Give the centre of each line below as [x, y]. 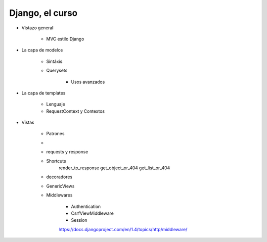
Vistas [28, 122]
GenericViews [60, 186]
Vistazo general [38, 28]
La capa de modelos [42, 50]
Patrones [55, 134]
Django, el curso [43, 13]
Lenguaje [56, 104]
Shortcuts [56, 161]
